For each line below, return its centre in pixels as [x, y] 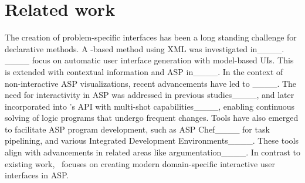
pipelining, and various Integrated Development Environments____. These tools [152, 140]
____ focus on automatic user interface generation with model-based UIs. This [149, 60]
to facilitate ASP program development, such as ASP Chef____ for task [137, 129]
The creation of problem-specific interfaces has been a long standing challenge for [151, 37]
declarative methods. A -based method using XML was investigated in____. [145, 48]
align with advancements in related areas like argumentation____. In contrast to [152, 152]
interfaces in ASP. [37, 175]
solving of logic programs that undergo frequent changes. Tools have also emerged [152, 118]
